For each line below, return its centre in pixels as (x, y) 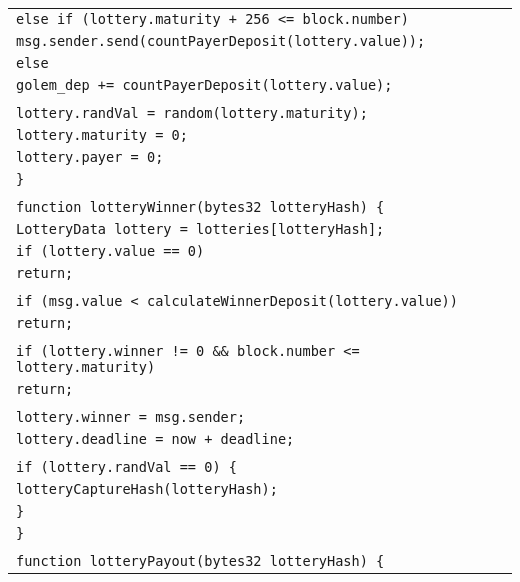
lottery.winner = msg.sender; (131, 417)
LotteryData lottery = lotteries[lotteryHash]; (200, 229)
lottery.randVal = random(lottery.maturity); (192, 113)
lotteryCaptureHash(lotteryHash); (147, 489)
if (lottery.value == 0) (110, 251)
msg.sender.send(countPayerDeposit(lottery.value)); (221, 41)
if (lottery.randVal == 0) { (126, 467)
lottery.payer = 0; (90, 157)
